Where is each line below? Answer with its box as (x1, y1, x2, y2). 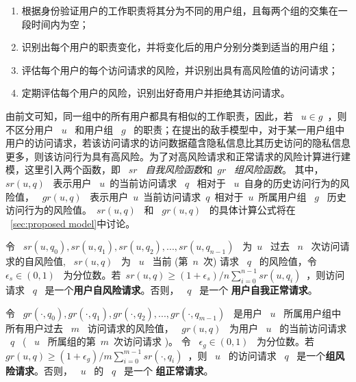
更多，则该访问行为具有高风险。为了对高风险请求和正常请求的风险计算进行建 (5, 149, 351, 163)
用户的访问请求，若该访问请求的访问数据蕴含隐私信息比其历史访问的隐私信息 (5, 136, 351, 150)
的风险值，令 (259, 254, 317, 268)
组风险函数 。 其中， (233, 162, 324, 177)
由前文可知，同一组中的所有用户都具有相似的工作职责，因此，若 (5, 108, 293, 123)
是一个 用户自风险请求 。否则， (44, 282, 179, 296)
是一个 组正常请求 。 (123, 363, 214, 377)
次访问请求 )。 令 (114, 334, 191, 348)
